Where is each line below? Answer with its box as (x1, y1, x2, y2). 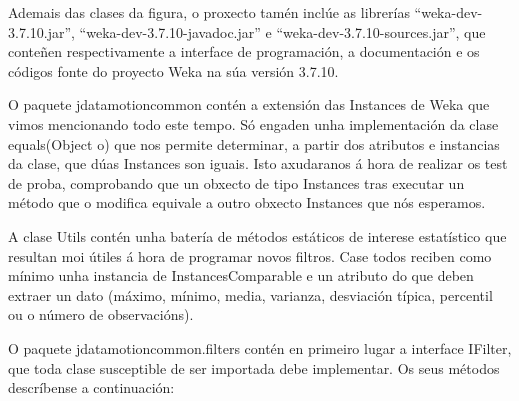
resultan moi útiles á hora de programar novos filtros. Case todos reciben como (8, 245, 492, 266)
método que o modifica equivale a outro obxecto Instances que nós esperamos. (8, 192, 486, 213)
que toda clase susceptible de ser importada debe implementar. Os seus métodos (8, 357, 500, 378)
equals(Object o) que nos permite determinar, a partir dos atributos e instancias (8, 133, 500, 154)
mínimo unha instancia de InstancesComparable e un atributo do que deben (8, 265, 474, 286)
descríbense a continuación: (8, 377, 175, 398)
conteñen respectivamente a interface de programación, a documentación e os (8, 41, 480, 62)
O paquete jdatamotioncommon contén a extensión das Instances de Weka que (8, 94, 490, 115)
